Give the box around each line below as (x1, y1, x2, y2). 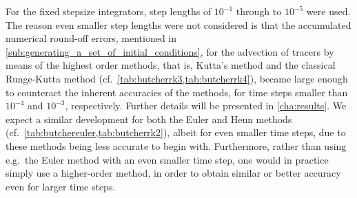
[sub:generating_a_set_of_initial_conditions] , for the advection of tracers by (6, 44, 334, 58)
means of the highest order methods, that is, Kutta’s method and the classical (6, 58, 336, 72)
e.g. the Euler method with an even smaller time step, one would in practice (6, 152, 329, 166)
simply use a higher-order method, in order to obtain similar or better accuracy (6, 166, 341, 180)
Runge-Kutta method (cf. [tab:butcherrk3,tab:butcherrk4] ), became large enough (6, 71, 348, 85)
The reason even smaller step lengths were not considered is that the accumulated (6, 17, 351, 32)
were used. (306, 4, 351, 18)
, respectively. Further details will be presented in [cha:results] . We (65, 98, 347, 113)
